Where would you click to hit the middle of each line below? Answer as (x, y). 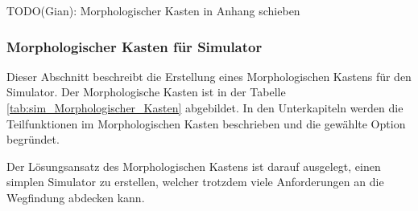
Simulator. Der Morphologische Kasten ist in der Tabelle (146, 92)
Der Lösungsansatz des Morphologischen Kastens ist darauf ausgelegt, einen (194, 166)
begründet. (33, 139)
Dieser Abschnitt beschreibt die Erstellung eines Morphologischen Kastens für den (209, 76)
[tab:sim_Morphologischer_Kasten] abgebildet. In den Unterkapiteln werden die (205, 108)
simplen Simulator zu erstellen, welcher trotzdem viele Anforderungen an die (195, 182)
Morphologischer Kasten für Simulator (135, 46)
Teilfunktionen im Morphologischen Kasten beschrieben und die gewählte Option (206, 123)
